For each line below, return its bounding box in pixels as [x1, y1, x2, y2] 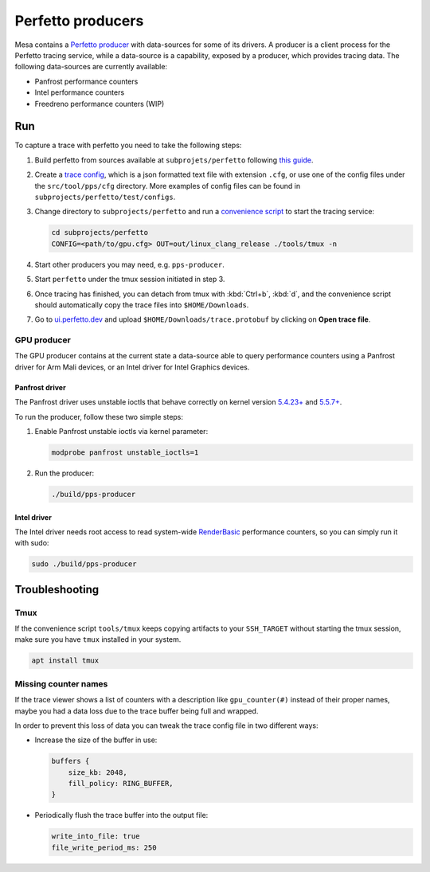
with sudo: [14, 538, 49, 548]
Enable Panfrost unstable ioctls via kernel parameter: [34, 426, 209, 436]
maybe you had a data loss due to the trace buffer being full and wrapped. [14, 706, 259, 716]
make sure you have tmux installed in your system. [14, 635, 182, 644]
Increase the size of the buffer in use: [34, 735, 158, 745]
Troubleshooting [14, 582, 100, 596]
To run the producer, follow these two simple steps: [14, 412, 183, 421]
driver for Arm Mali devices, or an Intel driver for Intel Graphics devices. [14, 362, 250, 372]
